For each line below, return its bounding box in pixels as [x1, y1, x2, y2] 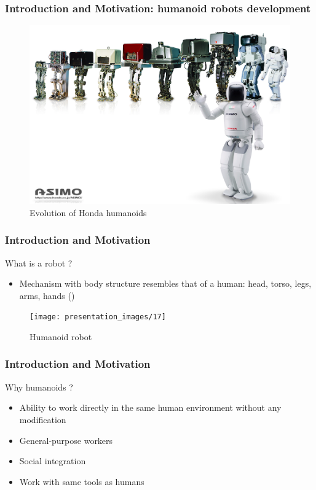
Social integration [19, 454, 86, 467]
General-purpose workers [19, 434, 113, 446]
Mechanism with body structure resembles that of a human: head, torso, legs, [19, 277, 312, 290]
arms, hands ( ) [19, 289, 75, 301]
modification [19, 413, 66, 426]
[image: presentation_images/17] [30, 313, 166, 322]
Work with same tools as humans [19, 475, 144, 488]
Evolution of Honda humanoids [30, 206, 147, 219]
